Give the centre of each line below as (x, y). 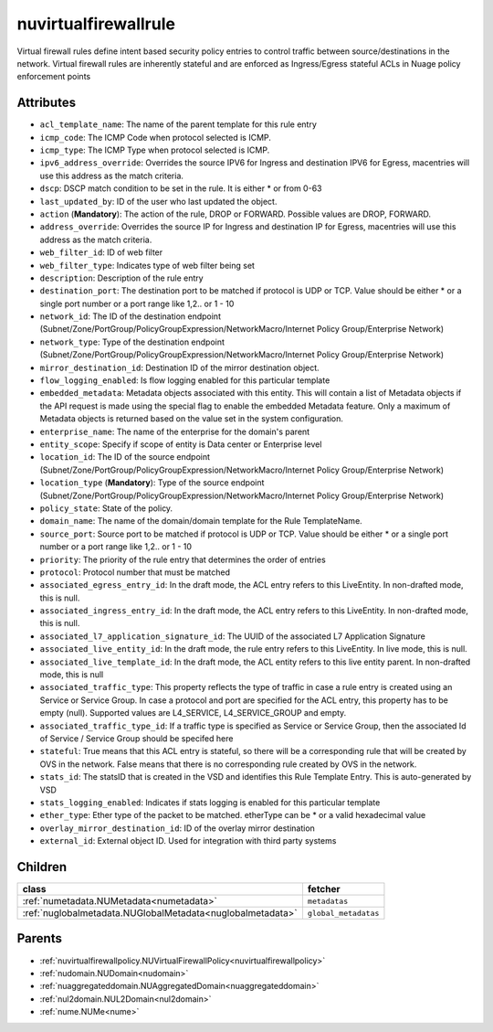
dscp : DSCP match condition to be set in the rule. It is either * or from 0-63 (181, 188)
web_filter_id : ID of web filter (101, 252)
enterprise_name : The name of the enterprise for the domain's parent (175, 431)
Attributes (47, 103)
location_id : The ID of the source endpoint (125, 457)
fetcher (324, 889)
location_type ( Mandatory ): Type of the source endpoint (152, 483)
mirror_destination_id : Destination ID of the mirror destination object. (179, 367)
